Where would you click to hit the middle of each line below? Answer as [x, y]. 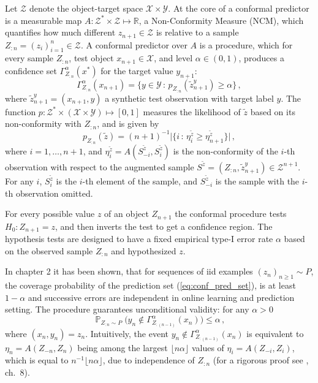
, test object [91, 58]
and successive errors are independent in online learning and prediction [161, 297]
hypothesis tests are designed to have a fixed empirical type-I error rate [139, 239]
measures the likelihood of [192, 111]
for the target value [137, 70]
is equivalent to [275, 333]
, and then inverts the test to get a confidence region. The [164, 226]
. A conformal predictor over [134, 44]
